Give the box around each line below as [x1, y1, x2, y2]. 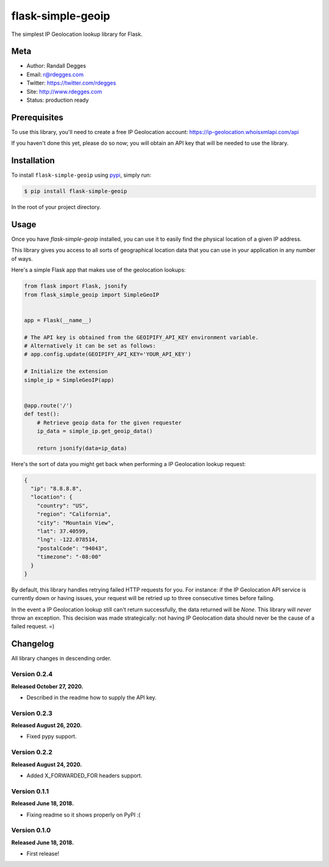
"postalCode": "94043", [37, 545, 108, 551]
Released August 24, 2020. [11, 760, 82, 768]
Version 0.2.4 [11, 670, 53, 679]
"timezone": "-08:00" [37, 553, 102, 561]
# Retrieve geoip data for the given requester [37, 419, 182, 426]
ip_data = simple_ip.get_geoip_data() [37, 427, 153, 434]
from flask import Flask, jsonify [24, 283, 127, 289]
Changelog [11, 639, 54, 649]
